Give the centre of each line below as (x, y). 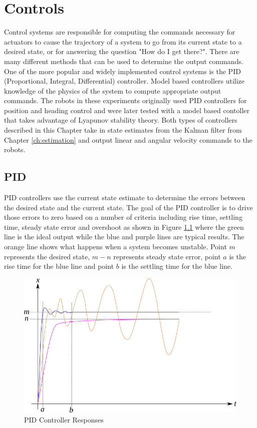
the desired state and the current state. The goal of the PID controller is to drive (128, 207)
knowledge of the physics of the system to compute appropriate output (113, 90)
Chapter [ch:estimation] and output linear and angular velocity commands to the (128, 139)
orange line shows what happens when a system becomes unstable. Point (115, 247)
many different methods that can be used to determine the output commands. (124, 61)
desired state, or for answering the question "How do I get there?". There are (122, 51)
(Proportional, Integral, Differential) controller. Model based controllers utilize (124, 81)
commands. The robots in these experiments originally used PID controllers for (125, 100)
